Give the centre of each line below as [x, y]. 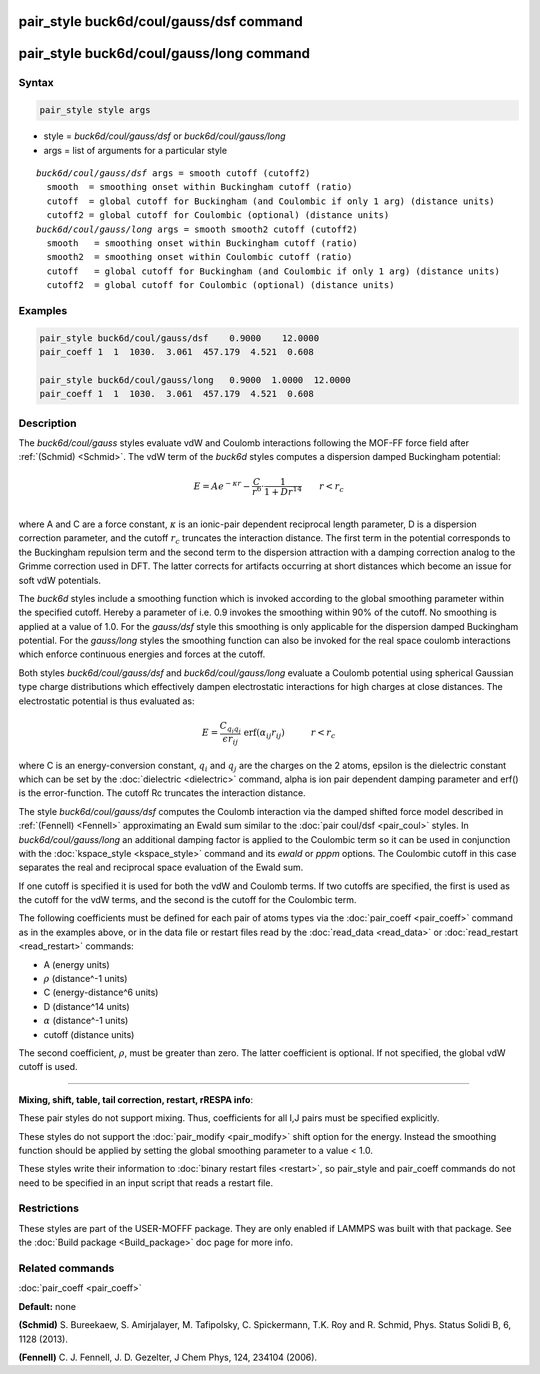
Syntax [36, 83]
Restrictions [49, 1208]
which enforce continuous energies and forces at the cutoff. [142, 654]
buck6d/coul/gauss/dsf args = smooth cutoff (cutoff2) [173, 173]
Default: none [47, 1306]
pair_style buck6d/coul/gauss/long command [164, 53]
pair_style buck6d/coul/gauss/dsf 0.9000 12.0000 [179, 338]
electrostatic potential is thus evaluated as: [106, 701]
